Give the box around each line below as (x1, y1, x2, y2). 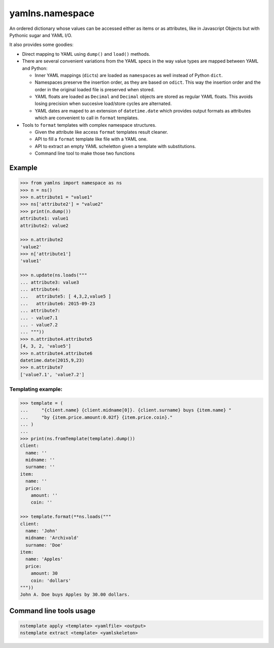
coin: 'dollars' (30, 578, 71, 583)
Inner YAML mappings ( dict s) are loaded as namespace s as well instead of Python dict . (35, 72, 223, 78)
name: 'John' (25, 528, 58, 533)
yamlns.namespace (9, 8, 95, 19)
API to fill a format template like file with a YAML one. (35, 136, 148, 142)
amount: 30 (30, 570, 58, 577)
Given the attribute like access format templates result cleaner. (35, 129, 168, 135)
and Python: (22, 65, 48, 71)
